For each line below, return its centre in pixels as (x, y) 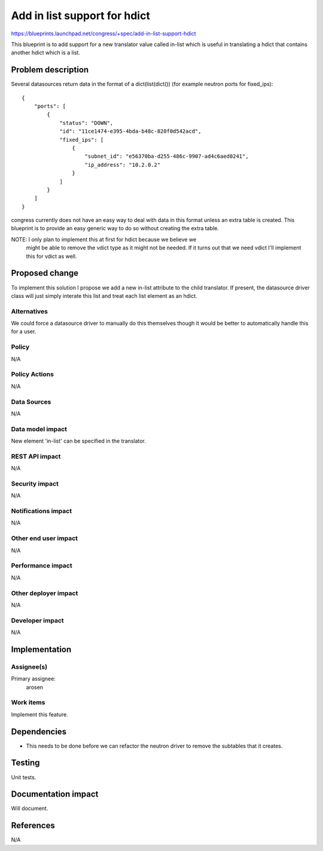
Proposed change (45, 273)
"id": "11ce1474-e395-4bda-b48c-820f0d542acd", (130, 131)
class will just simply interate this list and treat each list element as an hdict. (104, 295)
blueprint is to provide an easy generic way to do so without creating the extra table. (115, 228)
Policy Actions (32, 374)
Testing (25, 763)
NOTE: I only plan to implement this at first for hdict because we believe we (104, 239)
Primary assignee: (33, 679)
